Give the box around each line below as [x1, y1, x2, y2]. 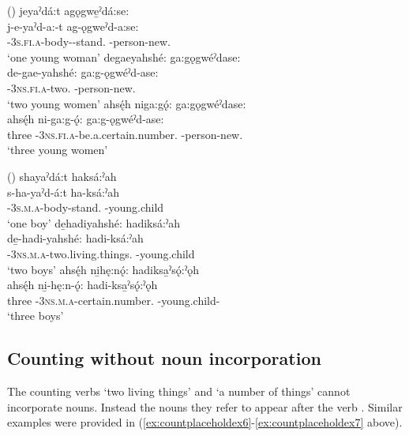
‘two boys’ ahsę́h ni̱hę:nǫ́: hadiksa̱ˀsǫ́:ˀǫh [7, 261, 199, 277]
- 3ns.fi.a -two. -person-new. [7, 79, 136, 96]
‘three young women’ [7, 141, 108, 158]
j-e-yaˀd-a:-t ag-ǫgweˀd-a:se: [7, 17, 139, 34]
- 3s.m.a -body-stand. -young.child [7, 199, 164, 216]
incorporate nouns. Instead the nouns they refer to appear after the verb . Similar [7, 398, 403, 415]
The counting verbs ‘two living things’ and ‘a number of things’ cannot [7, 383, 351, 400]
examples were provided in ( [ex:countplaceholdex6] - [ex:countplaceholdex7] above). [7, 414, 403, 430]
